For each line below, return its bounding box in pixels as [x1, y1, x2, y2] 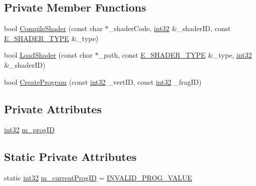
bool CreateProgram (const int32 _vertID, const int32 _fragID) [4, 76, 202, 87]
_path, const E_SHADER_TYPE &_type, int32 [98, 50, 252, 60]
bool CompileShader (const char [4, 23, 103, 34]
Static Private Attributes [4, 149, 137, 164]
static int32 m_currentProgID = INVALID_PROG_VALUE [4, 172, 192, 183]
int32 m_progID [4, 124, 55, 135]
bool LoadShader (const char [4, 50, 93, 60]
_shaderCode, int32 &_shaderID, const [108, 23, 231, 34]
